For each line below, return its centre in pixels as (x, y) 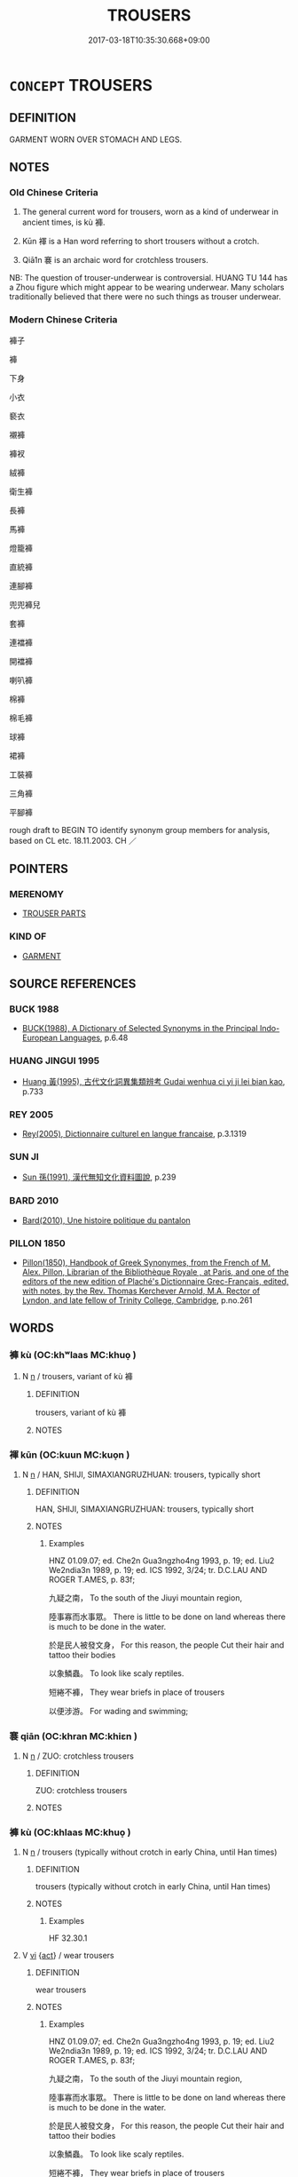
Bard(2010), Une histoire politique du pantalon (106, 1220)
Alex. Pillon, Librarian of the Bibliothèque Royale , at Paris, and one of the (156, 1272)
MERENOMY (37, 894)
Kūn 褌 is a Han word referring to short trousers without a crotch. (141, 242)
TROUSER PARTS (54, 914)
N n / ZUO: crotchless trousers (78, 1756)
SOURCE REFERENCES (73, 984)
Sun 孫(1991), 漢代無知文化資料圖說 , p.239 (99, 1177)
